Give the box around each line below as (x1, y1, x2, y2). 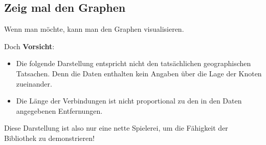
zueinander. (16, 78, 52, 89)
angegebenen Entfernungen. (16, 105, 103, 116)
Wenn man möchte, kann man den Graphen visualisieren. (4, 24, 184, 34)
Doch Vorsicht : (4, 40, 55, 51)
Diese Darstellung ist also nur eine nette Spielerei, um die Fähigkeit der (4, 122, 228, 133)
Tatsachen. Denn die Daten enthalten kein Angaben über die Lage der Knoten (16, 68, 262, 78)
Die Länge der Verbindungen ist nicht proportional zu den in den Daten (16, 95, 242, 106)
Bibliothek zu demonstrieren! (4, 132, 95, 143)
